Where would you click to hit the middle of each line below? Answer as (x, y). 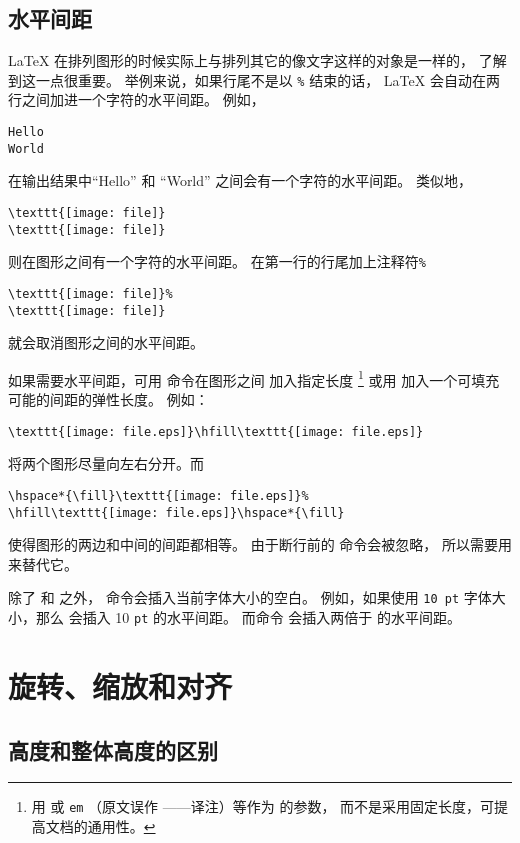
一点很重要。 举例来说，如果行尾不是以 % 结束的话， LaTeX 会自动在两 (267, 79)
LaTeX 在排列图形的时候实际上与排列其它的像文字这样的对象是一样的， (241, 60)
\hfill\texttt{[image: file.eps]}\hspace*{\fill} (176, 512)
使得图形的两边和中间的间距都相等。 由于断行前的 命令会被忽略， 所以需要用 (260, 544)
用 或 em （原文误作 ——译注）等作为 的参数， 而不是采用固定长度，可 (263, 806)
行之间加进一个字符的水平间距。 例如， (136, 99)
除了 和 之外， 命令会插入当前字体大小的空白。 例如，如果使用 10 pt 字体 (250, 597)
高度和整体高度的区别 (113, 749)
